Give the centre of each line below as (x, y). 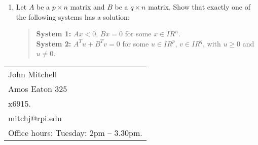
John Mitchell (33, 74)
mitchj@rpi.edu (35, 118)
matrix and (87, 7)
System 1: (54, 34)
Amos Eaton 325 (38, 88)
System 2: (54, 43)
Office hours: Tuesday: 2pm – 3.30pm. (75, 132)
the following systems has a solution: (73, 16)
